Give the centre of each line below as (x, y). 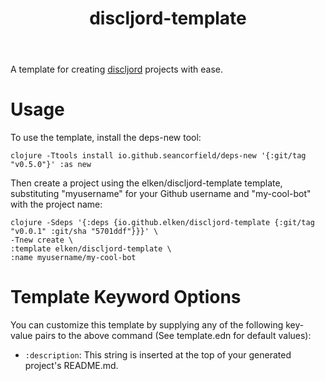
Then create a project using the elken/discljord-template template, (146, 183)
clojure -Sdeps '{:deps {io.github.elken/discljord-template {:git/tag (162, 223)
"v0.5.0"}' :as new (51, 165)
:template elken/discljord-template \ (91, 249)
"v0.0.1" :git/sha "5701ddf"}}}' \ (84, 232)
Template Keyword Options (126, 297)
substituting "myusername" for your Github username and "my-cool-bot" (161, 194)
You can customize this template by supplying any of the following (147, 325)
